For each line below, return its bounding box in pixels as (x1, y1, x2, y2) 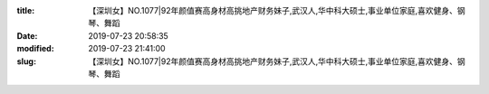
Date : (16, 30, 38, 41)
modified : (16, 43, 54, 54)
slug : (16, 55, 36, 67)
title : (16, 5, 35, 15)
